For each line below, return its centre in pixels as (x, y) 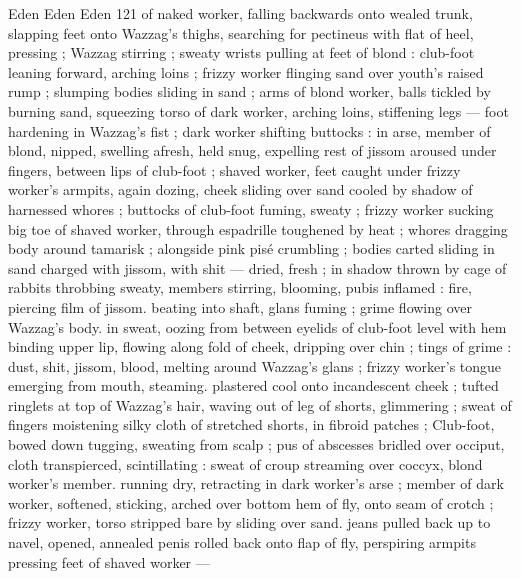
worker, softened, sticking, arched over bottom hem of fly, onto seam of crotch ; (251, 502)
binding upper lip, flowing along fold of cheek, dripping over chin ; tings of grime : (260, 346)
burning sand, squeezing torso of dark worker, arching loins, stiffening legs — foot (258, 110)
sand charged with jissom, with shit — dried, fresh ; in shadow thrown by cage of (257, 267)
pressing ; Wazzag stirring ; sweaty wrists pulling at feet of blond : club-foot (241, 52)
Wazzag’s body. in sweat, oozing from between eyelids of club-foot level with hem (257, 326)
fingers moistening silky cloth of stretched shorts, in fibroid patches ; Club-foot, (251, 424)
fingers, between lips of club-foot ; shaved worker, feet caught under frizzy (234, 169)
